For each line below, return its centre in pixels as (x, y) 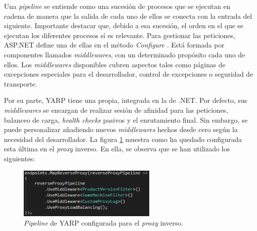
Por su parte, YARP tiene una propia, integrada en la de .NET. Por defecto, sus (126, 100)
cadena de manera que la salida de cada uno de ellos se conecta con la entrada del (128, 16)
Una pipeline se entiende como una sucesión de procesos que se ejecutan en (117, 6)
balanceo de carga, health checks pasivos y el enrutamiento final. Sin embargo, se (126, 119)
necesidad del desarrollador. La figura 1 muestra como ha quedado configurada (123, 139)
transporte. (21, 83)
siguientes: (20, 158)
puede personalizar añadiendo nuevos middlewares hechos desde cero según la (121, 129)
